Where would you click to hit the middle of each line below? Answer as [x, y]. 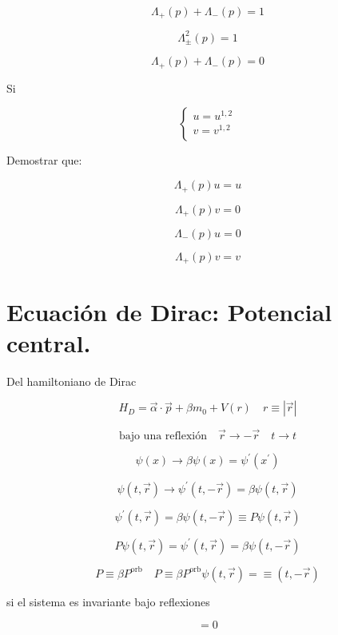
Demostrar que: [44, 160]
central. [49, 342]
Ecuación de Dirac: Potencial [169, 311]
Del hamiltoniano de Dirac [72, 381]
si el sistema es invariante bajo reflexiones [108, 601]
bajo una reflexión [163, 436]
